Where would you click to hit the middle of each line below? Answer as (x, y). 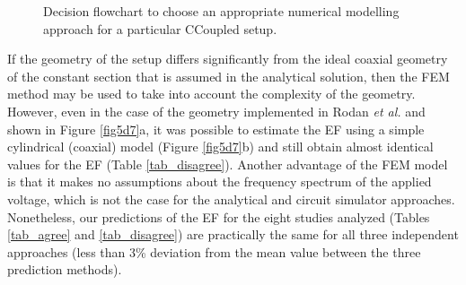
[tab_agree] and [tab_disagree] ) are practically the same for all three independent (233, 234)
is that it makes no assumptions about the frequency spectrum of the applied (220, 181)
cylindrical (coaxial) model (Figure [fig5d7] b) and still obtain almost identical (220, 147)
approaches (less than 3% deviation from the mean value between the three (214, 251)
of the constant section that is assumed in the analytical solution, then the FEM (229, 76)
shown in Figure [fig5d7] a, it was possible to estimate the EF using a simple (216, 129)
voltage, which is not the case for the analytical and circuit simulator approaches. (231, 199)
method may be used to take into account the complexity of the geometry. (211, 94)
